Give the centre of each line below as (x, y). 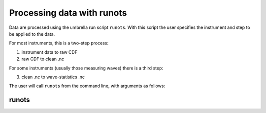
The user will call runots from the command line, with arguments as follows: (87, 86)
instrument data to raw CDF (50, 52)
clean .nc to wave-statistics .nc (53, 77)
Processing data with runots (68, 13)
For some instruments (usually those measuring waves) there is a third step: (86, 68)
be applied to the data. (32, 34)
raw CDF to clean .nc (43, 59)
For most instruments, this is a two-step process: (59, 43)
